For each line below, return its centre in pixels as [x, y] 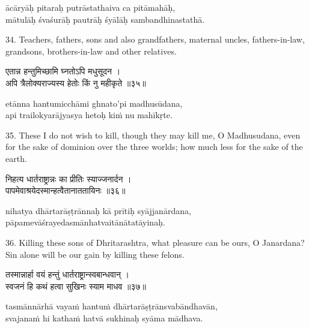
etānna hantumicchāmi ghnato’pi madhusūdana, [94, 103]
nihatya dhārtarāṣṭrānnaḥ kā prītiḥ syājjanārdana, [98, 210]
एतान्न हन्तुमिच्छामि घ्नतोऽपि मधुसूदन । [63, 71]
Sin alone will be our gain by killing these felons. [95, 254]
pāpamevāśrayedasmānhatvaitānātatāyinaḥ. [85, 222]
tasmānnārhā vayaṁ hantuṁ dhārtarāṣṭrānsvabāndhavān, [112, 306]
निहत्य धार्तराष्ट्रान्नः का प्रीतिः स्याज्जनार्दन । [69, 178]
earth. [16, 158]
